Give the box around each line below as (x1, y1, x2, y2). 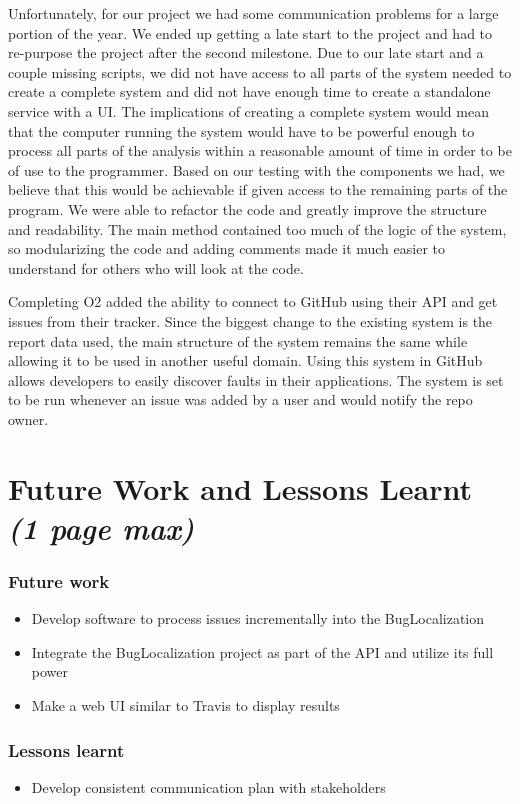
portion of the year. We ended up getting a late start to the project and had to (8, 22, 493, 43)
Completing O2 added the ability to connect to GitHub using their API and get (8, 291, 498, 312)
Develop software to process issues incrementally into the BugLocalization (31, 608, 485, 629)
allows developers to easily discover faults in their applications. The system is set (8, 369, 504, 390)
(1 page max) (8, 506, 195, 548)
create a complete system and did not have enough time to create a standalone (8, 81, 491, 102)
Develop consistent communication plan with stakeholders (31, 776, 386, 797)
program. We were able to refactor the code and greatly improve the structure (8, 198, 487, 219)
